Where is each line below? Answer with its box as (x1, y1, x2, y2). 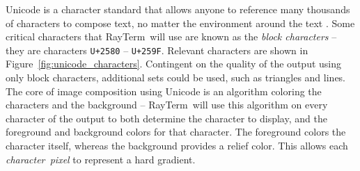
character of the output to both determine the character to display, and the (6, 111, 327, 125)
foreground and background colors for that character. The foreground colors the (6, 124, 346, 139)
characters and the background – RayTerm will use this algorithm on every (6, 97, 328, 112)
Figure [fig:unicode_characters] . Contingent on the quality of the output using (6, 56, 341, 71)
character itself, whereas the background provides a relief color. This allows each (6, 138, 348, 152)
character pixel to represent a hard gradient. (6, 152, 196, 166)
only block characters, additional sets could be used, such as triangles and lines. (6, 70, 346, 85)
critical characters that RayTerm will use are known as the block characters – (6, 29, 337, 44)
